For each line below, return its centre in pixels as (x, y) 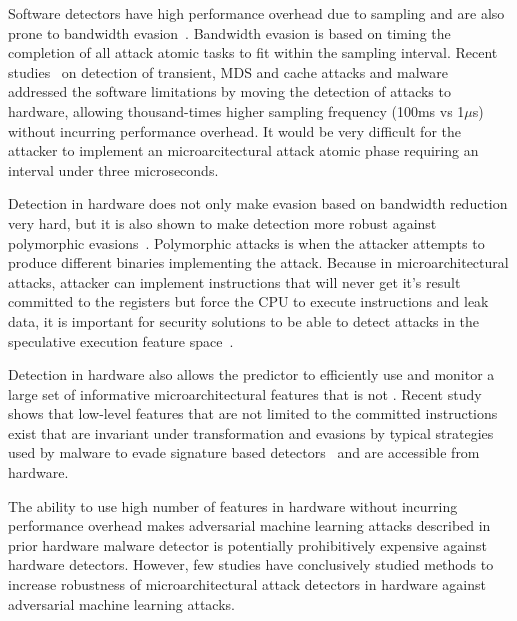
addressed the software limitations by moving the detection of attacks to (229, 91)
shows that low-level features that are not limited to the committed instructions (253, 413)
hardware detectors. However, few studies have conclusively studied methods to (251, 564)
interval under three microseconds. (113, 169)
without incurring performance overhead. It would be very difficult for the (234, 130)
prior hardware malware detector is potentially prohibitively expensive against (247, 544)
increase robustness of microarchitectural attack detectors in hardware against (247, 584)
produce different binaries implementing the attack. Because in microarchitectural (258, 262)
